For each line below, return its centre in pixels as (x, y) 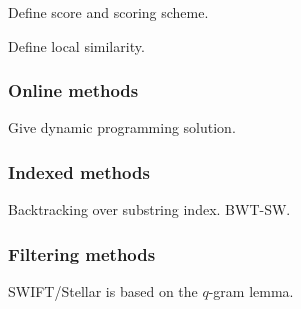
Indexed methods (79, 171)
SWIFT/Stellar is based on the (103, 291)
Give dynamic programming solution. (122, 127)
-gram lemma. (251, 291)
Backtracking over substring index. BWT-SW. (149, 209)
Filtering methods (82, 253)
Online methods (73, 90)
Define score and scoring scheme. (108, 12)
